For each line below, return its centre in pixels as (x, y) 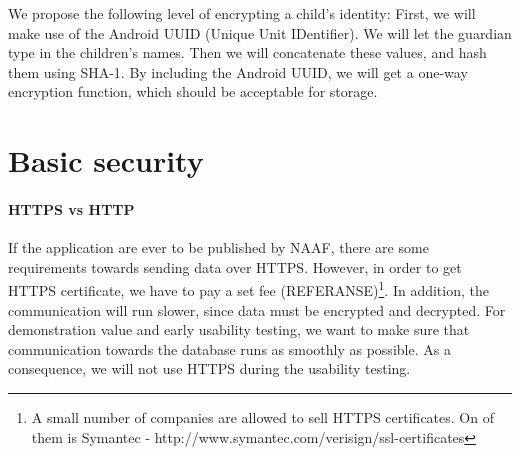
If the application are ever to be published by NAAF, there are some (218, 247)
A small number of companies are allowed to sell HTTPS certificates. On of (262, 416)
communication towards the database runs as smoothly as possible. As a (229, 348)
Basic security (106, 160)
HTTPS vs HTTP (71, 208)
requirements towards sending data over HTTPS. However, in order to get (235, 266)
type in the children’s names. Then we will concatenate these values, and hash (247, 52)
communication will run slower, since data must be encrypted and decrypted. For (257, 309)
